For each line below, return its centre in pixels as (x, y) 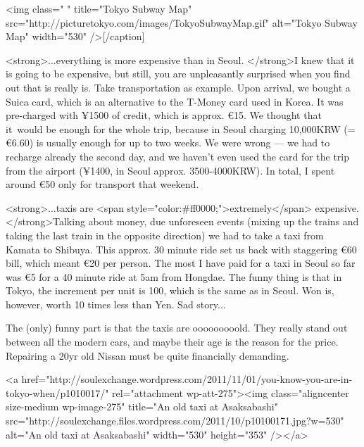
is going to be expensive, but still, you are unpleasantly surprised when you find (178, 74)
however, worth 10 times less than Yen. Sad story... (116, 304)
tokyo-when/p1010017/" (57, 392)
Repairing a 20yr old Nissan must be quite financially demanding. (148, 355)
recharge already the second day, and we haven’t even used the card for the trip (178, 156)
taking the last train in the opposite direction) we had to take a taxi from (165, 235)
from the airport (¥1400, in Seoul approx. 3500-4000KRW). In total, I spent (170, 170)
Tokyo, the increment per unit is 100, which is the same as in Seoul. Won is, (170, 290)
